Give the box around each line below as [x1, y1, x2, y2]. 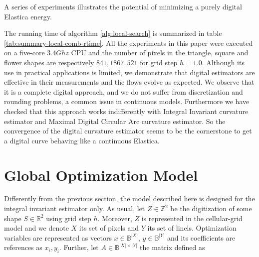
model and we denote [4, 223, 69, 233]
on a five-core [4, 47, 45, 58]
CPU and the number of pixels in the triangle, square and [71, 47, 249, 58]
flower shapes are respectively [4, 57, 94, 67]
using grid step [46, 213, 91, 223]
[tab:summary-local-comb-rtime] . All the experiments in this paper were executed [4, 37, 253, 48]
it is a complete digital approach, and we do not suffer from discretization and [4, 86, 243, 97]
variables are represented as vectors [4, 232, 112, 243]
